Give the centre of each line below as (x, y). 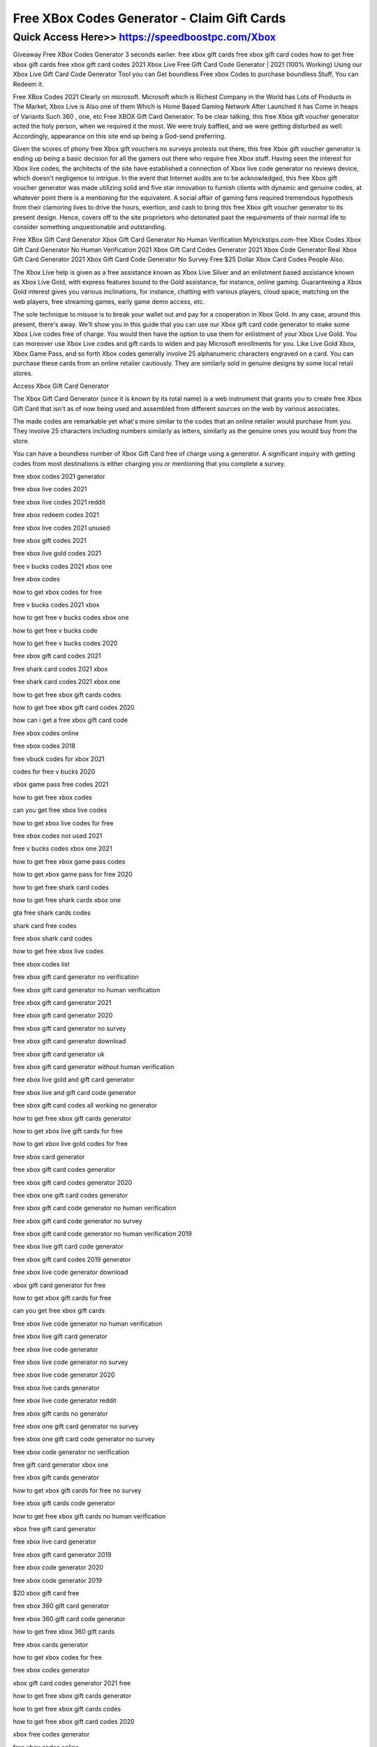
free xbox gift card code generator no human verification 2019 (102, 1234)
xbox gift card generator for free (59, 1285)
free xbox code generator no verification (71, 1452)
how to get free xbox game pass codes (69, 861)
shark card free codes (45, 925)
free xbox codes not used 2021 (58, 836)
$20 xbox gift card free (46, 1593)
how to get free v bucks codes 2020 (65, 644)
